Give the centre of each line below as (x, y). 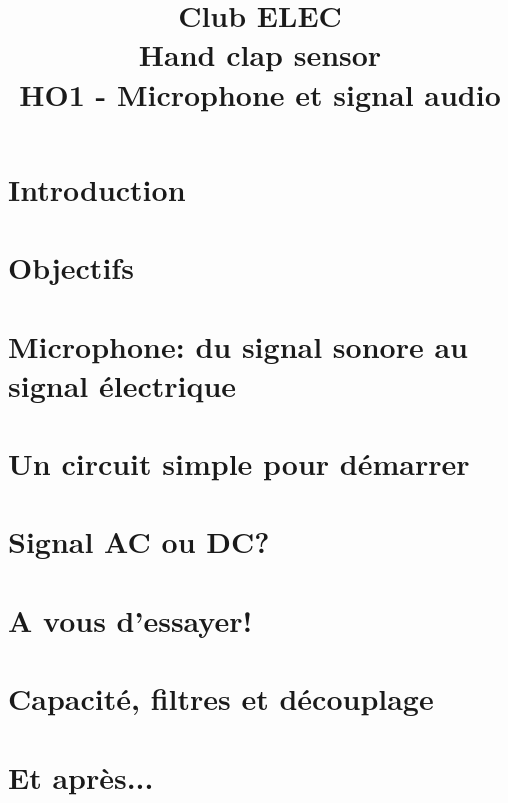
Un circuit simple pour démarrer (239, 463)
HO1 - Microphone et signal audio (260, 93)
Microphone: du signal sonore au (238, 345)
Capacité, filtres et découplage (221, 698)
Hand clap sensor (260, 54)
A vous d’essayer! (130, 619)
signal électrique (122, 384)
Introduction (97, 188)
